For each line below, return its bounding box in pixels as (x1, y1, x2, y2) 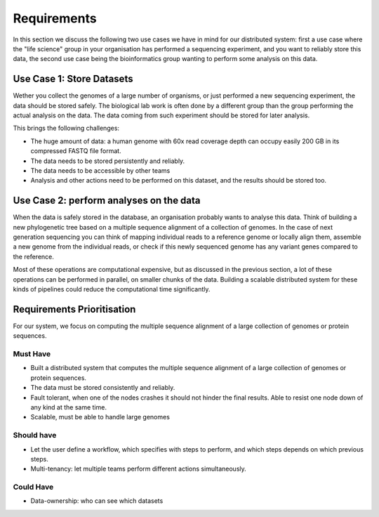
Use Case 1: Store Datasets (13, 73, 133, 85)
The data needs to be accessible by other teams (30, 166, 171, 175)
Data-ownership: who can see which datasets (30, 497, 164, 505)
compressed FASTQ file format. (30, 147, 122, 155)
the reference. (13, 252, 54, 261)
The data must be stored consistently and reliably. (30, 384, 175, 392)
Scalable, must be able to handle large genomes (30, 413, 170, 421)
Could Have (13, 482, 54, 492)
